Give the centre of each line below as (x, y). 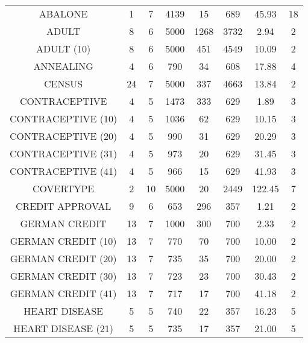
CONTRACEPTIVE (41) (64, 171)
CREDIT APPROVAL (63, 206)
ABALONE (63, 14)
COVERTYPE (63, 188)
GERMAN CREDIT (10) (63, 241)
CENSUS (63, 83)
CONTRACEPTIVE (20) (64, 136)
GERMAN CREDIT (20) (63, 258)
